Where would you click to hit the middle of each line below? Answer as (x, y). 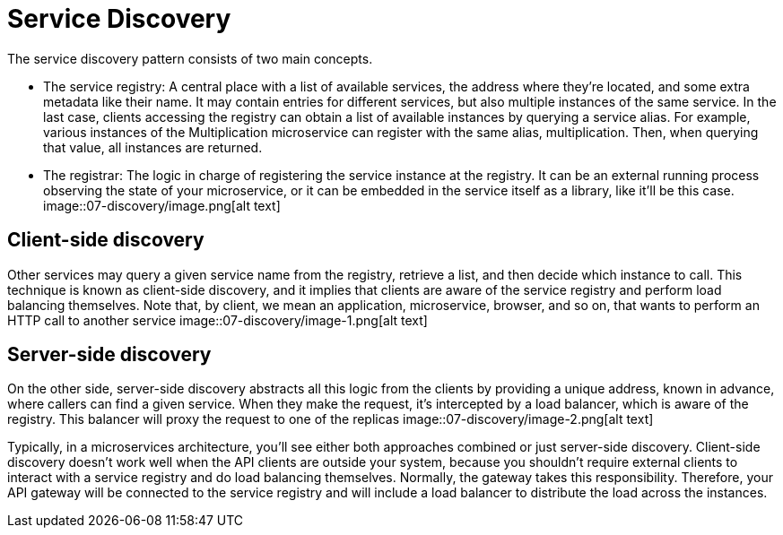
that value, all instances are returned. (153, 147)
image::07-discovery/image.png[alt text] (162, 205)
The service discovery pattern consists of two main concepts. (190, 58)
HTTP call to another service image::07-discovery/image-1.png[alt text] (217, 320)
